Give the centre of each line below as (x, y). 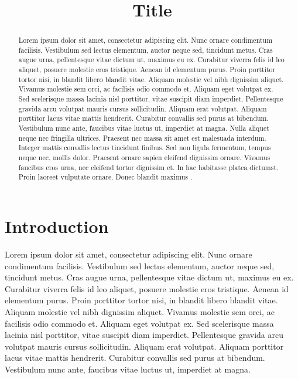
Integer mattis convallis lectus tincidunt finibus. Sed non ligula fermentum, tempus (145, 148)
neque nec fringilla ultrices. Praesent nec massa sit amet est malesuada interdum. (142, 138)
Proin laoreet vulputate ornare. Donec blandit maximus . (105, 177)
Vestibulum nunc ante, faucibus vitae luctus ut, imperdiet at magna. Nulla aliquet (144, 128)
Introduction (57, 226)
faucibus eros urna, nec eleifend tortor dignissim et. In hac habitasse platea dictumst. (148, 167)
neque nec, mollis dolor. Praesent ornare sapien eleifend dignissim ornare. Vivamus (144, 158)
